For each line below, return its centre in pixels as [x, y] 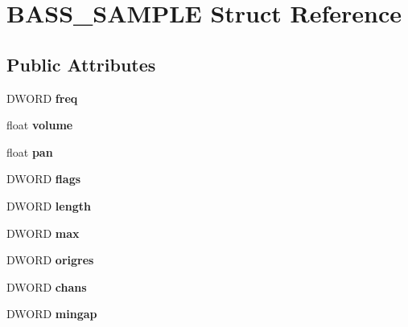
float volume [40, 125]
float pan [30, 151]
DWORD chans [47, 286]
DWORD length [49, 205]
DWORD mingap [52, 314]
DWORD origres [50, 260]
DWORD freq [42, 98]
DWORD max [43, 233]
